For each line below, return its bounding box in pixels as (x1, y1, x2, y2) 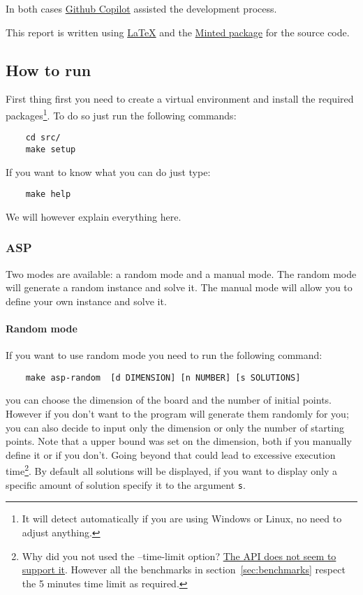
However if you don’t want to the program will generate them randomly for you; (6, 406, 349, 421)
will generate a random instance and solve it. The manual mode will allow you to (6, 280, 353, 295)
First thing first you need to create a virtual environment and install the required (6, 91, 354, 106)
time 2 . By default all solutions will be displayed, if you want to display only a (6, 462, 337, 478)
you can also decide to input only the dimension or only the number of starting (6, 420, 344, 434)
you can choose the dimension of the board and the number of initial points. (6, 392, 332, 407)
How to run (6, 59, 91, 80)
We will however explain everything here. (6, 209, 181, 223)
